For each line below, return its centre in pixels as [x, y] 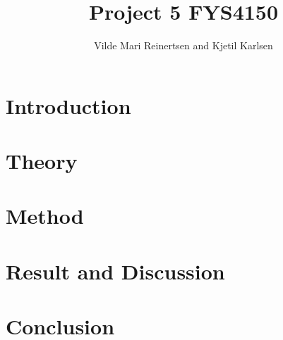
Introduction [68, 105]
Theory [42, 161]
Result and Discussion [115, 271]
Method [45, 216]
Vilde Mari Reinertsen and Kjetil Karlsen [183, 45]
